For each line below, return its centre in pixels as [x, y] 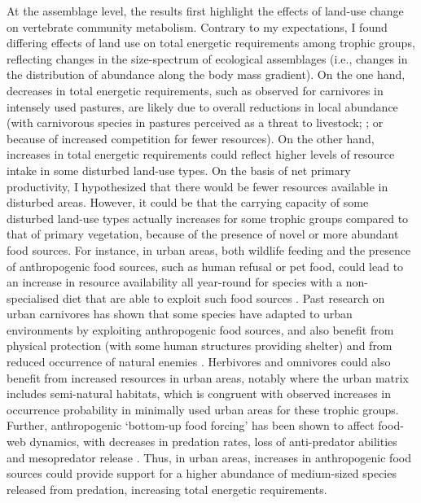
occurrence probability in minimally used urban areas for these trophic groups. [203, 409]
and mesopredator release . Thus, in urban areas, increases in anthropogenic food [209, 457]
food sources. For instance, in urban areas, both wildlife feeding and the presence [209, 249]
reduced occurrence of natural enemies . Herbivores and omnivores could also [199, 362]
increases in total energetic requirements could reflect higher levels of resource [201, 154]
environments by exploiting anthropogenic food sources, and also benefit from [200, 329]
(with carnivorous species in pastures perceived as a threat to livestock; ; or [195, 122]
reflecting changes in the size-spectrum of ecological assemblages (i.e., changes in [207, 58]
